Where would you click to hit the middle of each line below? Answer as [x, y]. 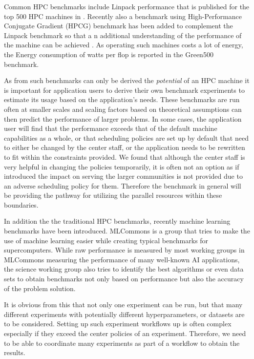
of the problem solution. [40, 288]
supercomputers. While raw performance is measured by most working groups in [124, 250]
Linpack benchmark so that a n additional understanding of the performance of [123, 35]
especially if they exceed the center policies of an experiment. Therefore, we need [125, 333]
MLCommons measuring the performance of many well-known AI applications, [122, 259]
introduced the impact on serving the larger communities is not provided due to [123, 176]
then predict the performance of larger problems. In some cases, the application [123, 118]
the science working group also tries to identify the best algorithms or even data [124, 269]
